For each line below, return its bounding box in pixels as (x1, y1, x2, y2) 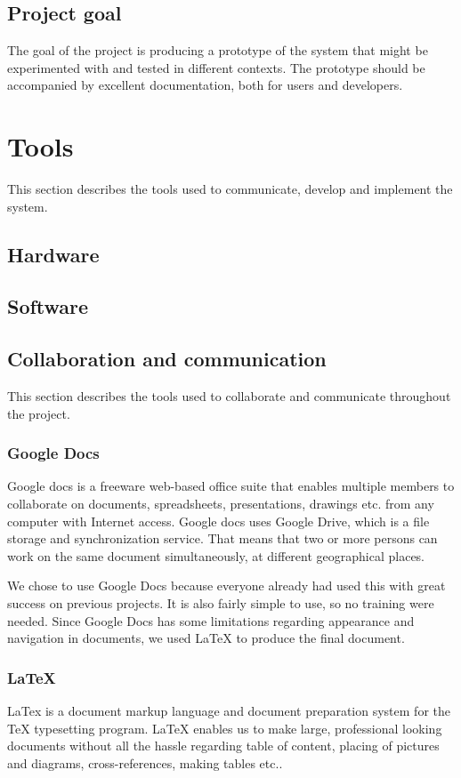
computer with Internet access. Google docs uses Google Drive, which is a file (7, 511, 430, 530)
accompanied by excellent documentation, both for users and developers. (7, 76, 403, 94)
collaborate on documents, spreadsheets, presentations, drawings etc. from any (7, 494, 434, 513)
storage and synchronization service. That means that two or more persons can (7, 529, 438, 548)
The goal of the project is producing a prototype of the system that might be (7, 41, 428, 60)
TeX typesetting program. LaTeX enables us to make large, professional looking (7, 718, 442, 737)
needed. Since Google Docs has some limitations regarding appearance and (7, 611, 415, 630)
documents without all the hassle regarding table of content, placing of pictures (7, 736, 440, 755)
